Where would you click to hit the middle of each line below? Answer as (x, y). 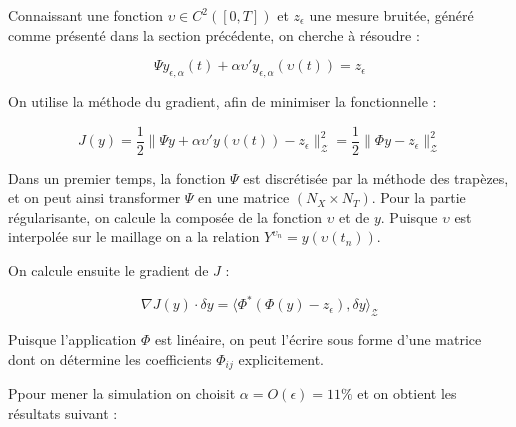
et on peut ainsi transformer (94, 197)
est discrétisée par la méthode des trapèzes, (376, 177)
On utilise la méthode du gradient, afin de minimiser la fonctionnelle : (222, 100)
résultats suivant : (63, 412)
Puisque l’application (72, 338)
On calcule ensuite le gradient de (108, 270)
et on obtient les (407, 392)
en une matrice (244, 197)
